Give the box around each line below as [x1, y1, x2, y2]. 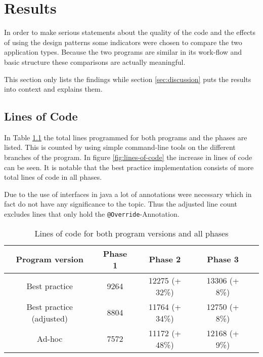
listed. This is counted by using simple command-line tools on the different [4, 142, 236, 152]
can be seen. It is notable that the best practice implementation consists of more [4, 162, 254, 172]
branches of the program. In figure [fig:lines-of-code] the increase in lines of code [4, 152, 252, 163]
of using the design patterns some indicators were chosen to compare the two [4, 36, 242, 47]
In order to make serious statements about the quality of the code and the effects [4, 27, 256, 37]
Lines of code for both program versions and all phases [34, 227, 229, 239]
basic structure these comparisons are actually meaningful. [4, 56, 186, 67]
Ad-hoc [37, 333, 63, 345]
